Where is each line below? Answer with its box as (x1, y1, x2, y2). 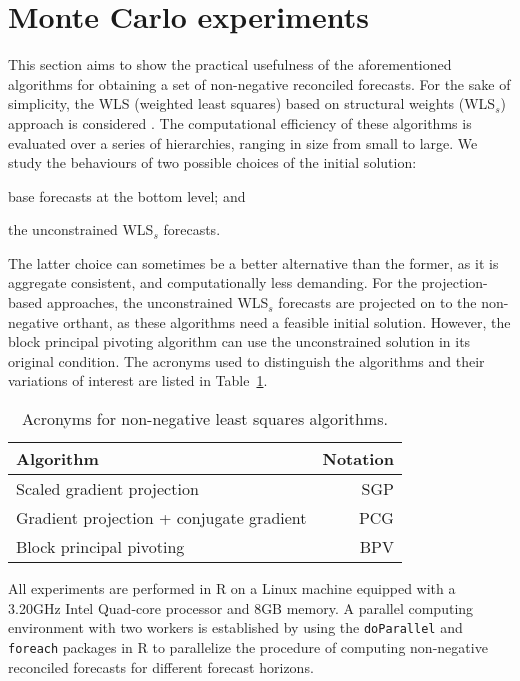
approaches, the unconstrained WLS (46, 292, 269, 313)
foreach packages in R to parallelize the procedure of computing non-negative (8, 636, 488, 657)
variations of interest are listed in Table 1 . (8, 370, 268, 391)
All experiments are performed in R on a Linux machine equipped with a (8, 578, 456, 599)
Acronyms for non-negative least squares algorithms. (21, 407, 388, 431)
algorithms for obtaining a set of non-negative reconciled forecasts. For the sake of (8, 73, 511, 94)
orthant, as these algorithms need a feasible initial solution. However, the (63, 311, 511, 332)
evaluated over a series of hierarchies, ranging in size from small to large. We (8, 132, 478, 153)
